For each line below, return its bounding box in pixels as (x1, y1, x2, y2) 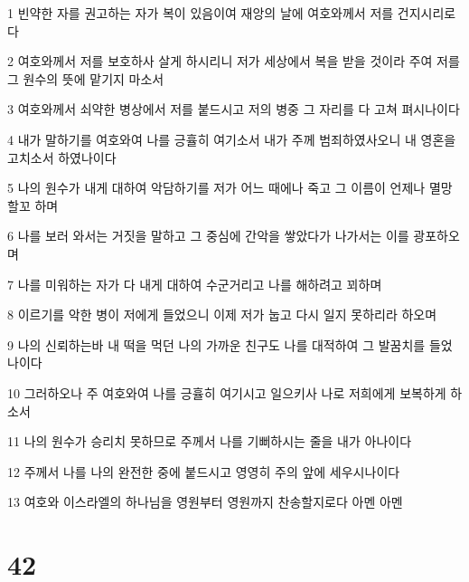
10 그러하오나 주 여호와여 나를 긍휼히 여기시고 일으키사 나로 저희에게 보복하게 (7, 383, 446, 402)
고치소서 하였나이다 (7, 148, 117, 167)
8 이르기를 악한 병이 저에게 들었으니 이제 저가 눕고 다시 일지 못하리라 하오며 (7, 305, 437, 324)
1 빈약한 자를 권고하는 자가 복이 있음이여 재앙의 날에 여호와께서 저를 (7, 4, 394, 22)
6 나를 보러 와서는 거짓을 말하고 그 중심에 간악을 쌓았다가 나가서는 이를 (7, 226, 409, 245)
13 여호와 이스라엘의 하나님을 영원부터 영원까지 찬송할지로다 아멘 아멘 (7, 492, 403, 511)
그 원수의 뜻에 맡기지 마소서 (7, 69, 164, 88)
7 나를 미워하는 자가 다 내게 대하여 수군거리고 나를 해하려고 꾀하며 (7, 274, 382, 293)
